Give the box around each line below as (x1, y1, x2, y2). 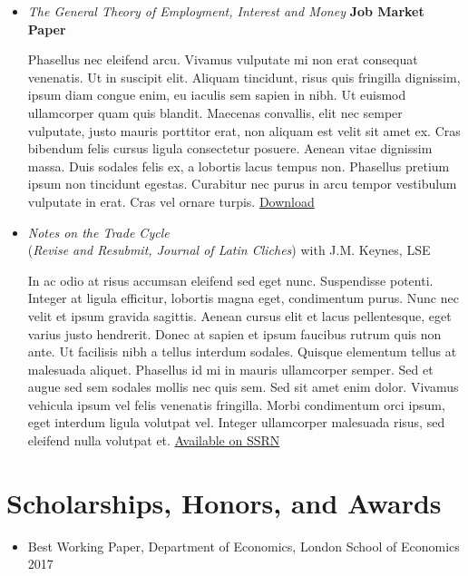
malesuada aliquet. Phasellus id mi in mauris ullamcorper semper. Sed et (27, 359, 434, 378)
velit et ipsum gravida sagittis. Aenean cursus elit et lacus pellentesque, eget (27, 306, 452, 325)
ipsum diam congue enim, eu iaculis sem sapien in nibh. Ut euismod (27, 85, 406, 104)
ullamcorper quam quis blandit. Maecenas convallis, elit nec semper (27, 103, 403, 122)
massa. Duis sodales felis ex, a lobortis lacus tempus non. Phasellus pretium (27, 156, 450, 175)
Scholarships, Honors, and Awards (6, 483, 442, 521)
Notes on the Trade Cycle (27, 222, 170, 241)
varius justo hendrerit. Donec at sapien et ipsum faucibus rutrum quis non (27, 324, 442, 343)
